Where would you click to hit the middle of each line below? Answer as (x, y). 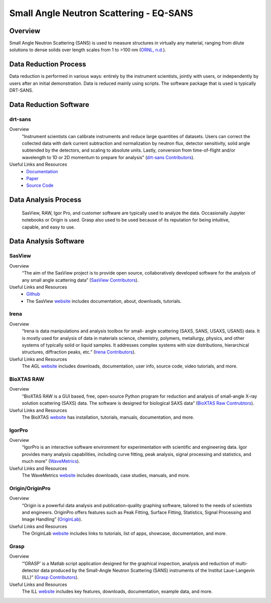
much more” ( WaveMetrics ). (51, 461)
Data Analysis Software (47, 241)
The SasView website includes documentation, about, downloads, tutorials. (104, 301)
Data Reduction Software (49, 105)
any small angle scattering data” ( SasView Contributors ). (80, 280)
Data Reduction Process (48, 65)
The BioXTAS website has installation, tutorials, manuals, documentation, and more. (108, 417)
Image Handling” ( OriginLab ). (52, 519)
